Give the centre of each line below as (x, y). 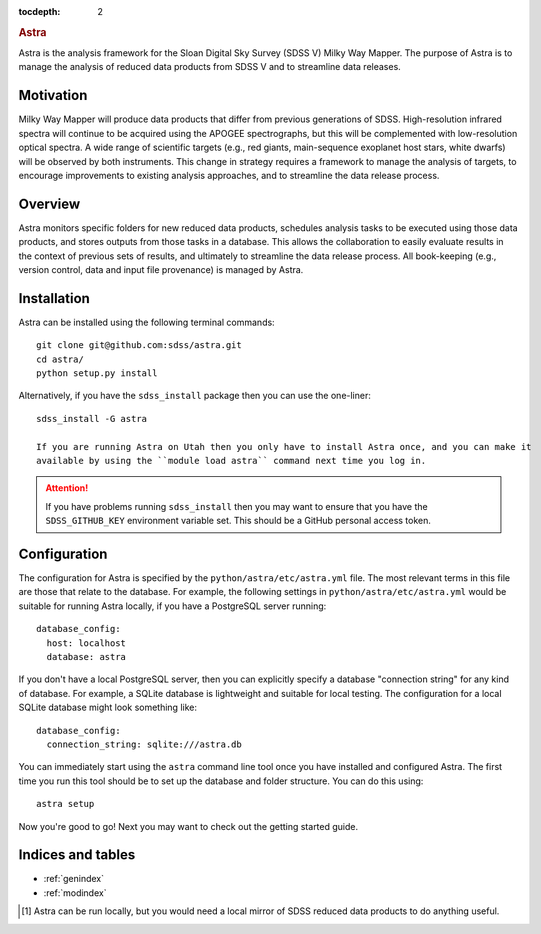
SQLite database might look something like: (107, 707)
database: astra (86, 657)
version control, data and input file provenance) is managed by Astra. (161, 269)
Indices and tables (77, 855)
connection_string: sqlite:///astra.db (144, 744)
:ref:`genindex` (74, 879)
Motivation (53, 95)
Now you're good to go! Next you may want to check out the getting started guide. (188, 826)
